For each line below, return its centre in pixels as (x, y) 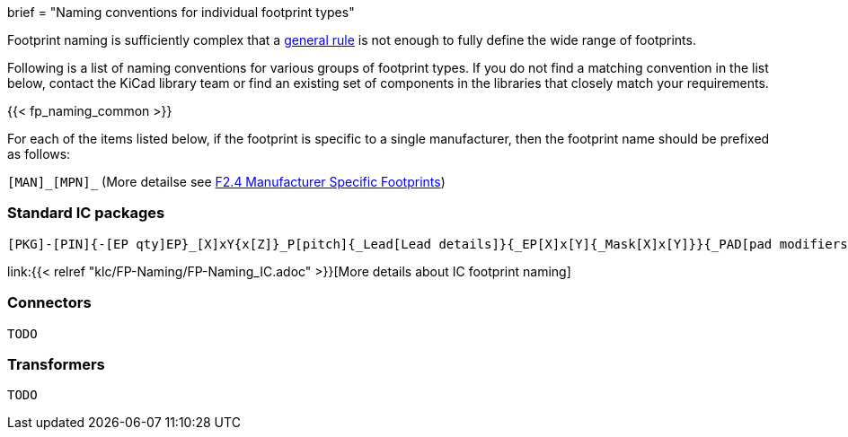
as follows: (39, 154)
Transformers (56, 364)
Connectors (49, 303)
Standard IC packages (86, 213)
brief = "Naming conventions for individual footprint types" (181, 12)
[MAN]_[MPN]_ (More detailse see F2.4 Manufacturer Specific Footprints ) (226, 182)
